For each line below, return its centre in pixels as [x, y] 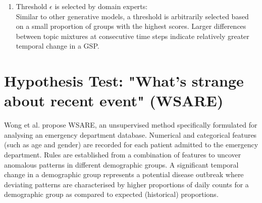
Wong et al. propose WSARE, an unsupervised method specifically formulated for [131, 125]
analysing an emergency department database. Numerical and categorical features [130, 134]
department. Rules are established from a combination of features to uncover [123, 155]
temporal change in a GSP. [58, 46]
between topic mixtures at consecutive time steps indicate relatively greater [133, 36]
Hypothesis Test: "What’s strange [124, 81]
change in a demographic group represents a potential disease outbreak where [124, 174]
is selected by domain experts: [101, 6]
